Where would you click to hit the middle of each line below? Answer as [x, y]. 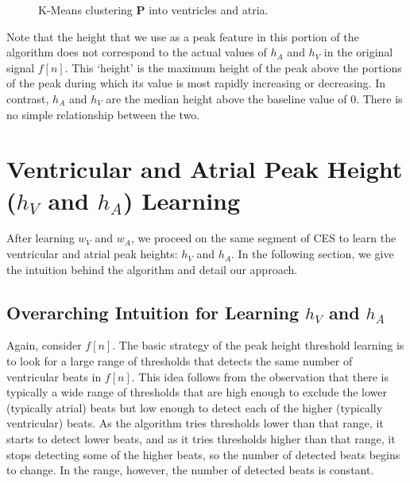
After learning [41, 238]
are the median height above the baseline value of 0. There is [254, 98]
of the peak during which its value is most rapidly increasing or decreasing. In [196, 83]
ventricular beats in [54, 376]
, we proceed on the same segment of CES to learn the [263, 238]
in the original [358, 52]
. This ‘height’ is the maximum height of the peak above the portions [233, 67]
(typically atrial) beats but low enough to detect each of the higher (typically [195, 407]
